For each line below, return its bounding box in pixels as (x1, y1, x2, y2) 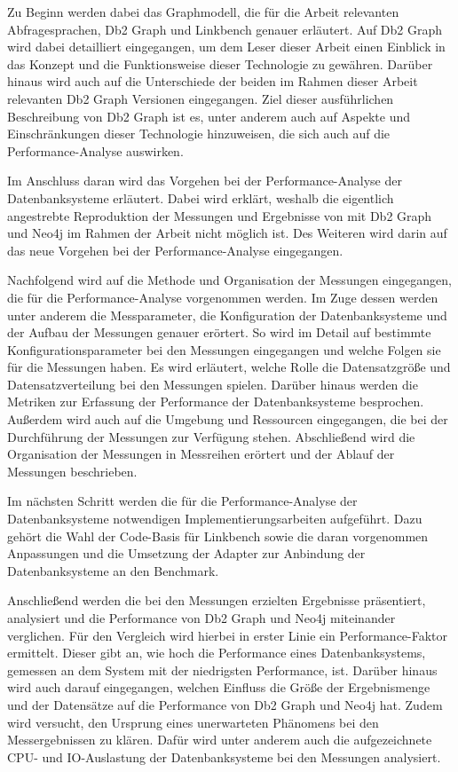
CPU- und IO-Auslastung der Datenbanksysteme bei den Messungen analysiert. (7, 747, 441, 766)
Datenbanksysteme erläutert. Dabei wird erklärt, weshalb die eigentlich (7, 188, 394, 207)
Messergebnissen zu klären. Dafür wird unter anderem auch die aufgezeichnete (7, 730, 432, 749)
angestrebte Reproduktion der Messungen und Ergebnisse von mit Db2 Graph (7, 206, 432, 225)
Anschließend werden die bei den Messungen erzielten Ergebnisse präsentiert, (7, 591, 426, 610)
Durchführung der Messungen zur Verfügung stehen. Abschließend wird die (7, 427, 415, 445)
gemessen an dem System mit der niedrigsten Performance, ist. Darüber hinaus (7, 660, 438, 679)
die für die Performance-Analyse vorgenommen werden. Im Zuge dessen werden (7, 288, 438, 306)
